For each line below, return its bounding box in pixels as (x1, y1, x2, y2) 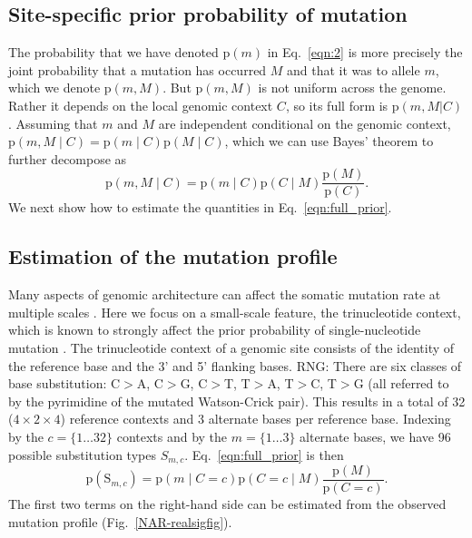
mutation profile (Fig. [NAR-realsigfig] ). (8, 512, 232, 531)
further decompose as (8, 149, 127, 168)
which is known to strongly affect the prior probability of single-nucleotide (8, 320, 421, 339)
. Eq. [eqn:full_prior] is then (184, 445, 344, 464)
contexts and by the (116, 426, 228, 445)
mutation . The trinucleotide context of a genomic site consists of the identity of (8, 338, 455, 357)
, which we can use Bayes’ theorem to (224, 132, 434, 151)
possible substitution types (8, 445, 156, 464)
